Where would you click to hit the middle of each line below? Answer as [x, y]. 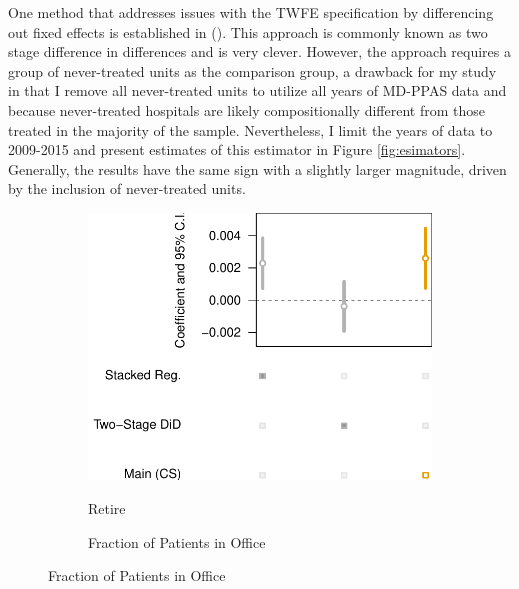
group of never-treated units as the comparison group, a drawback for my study [252, 70]
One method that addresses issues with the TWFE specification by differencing [251, 12]
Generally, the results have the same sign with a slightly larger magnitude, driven [257, 168]
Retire [107, 508]
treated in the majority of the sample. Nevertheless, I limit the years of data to [250, 129]
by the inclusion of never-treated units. [127, 188]
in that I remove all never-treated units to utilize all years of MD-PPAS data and [257, 90]
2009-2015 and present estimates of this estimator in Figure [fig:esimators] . [237, 149]
